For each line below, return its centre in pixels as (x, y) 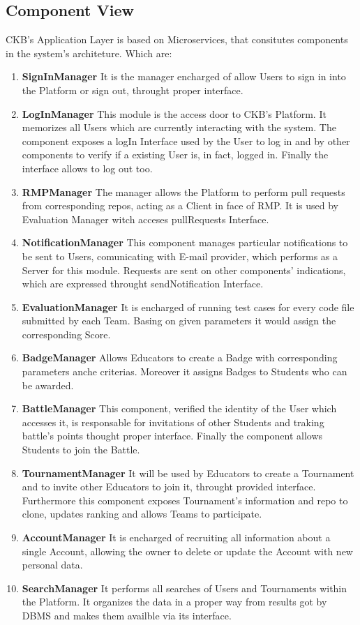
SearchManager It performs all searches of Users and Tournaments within (185, 588)
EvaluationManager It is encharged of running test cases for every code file (188, 307)
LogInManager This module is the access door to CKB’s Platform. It (174, 113)
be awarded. (48, 385)
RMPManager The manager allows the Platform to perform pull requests (183, 191)
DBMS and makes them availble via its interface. (127, 615)
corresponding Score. (66, 334)
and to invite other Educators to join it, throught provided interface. (169, 487)
